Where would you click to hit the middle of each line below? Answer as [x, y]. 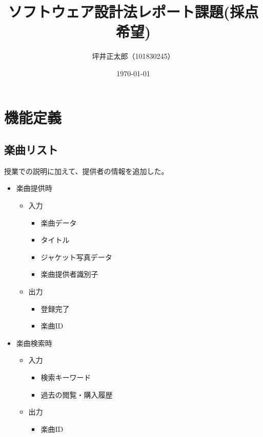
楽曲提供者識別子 [69, 274]
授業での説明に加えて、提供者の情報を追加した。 [86, 171]
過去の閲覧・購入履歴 [77, 394]
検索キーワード [66, 377]
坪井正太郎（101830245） [133, 56]
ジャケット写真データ [76, 257]
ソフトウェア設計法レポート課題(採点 [133, 12]
